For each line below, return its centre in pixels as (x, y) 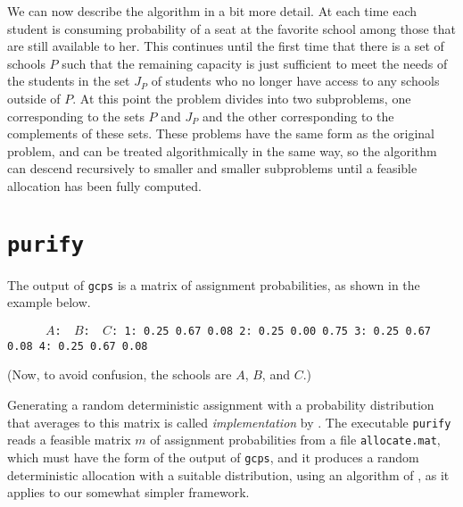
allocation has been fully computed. (104, 185)
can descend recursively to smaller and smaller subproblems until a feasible (212, 168)
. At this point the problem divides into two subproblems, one (242, 98)
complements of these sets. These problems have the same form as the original (221, 133)
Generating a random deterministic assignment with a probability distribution (221, 404)
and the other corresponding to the (298, 116)
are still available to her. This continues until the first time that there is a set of (226, 46)
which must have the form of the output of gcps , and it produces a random (213, 457)
